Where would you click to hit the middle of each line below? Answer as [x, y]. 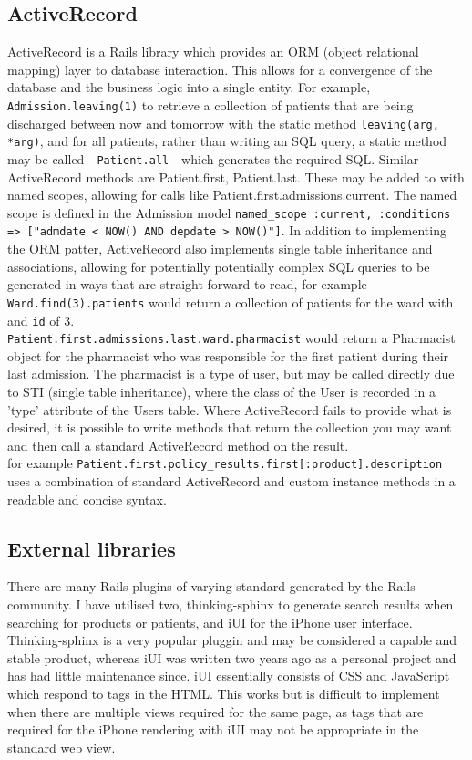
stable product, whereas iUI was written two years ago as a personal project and [232, 657]
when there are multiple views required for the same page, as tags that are [215, 711]
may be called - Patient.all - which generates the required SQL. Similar [213, 158]
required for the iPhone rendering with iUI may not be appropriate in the [213, 729]
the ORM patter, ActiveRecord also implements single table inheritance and [220, 249]
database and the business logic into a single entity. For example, [189, 87]
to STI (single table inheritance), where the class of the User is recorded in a [221, 392]
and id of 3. [41, 320]
